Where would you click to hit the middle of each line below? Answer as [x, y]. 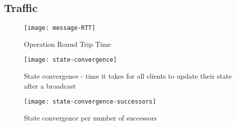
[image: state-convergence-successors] [90, 102]
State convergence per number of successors [91, 117]
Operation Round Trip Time [68, 44]
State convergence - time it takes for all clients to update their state [128, 76]
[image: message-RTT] [60, 28]
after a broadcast [50, 85]
